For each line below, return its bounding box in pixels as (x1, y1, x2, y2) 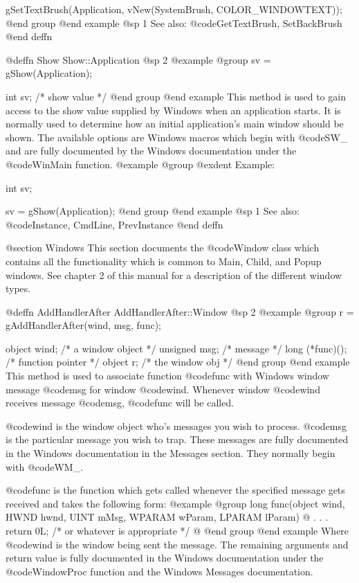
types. (6, 281, 31, 296)
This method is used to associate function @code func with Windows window (6, 368, 329, 383)
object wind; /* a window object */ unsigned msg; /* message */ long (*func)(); (6, 341, 347, 355)
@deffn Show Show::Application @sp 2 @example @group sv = (6, 52, 271, 66)
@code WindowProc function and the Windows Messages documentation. (6, 564, 313, 578)
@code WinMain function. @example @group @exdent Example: (6, 156, 275, 171)
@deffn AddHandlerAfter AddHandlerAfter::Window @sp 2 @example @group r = (6, 304, 354, 319)
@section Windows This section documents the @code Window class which (6, 240, 320, 255)
